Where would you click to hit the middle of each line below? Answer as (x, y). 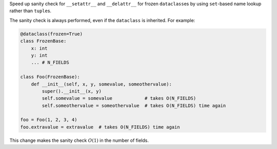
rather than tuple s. (30, 11)
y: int (39, 55)
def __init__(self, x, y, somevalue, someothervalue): (101, 84)
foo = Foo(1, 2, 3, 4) (49, 120)
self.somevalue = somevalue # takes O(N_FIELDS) (119, 98)
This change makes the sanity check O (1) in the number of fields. (79, 140)
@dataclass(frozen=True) (52, 34)
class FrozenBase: (43, 41)
